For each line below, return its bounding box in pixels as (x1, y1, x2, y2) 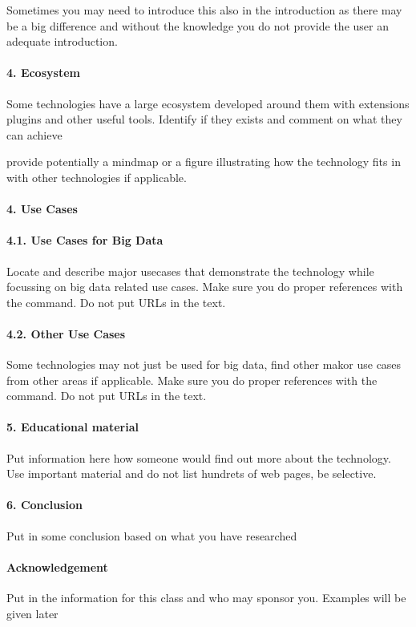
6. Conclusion (6, 496, 83, 513)
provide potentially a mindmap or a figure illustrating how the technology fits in (6, 153, 401, 170)
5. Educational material (6, 419, 139, 435)
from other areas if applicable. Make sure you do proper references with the (6, 371, 378, 388)
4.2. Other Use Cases (6, 325, 126, 342)
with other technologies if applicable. (6, 168, 187, 185)
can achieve (6, 126, 63, 143)
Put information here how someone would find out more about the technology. (6, 449, 391, 466)
